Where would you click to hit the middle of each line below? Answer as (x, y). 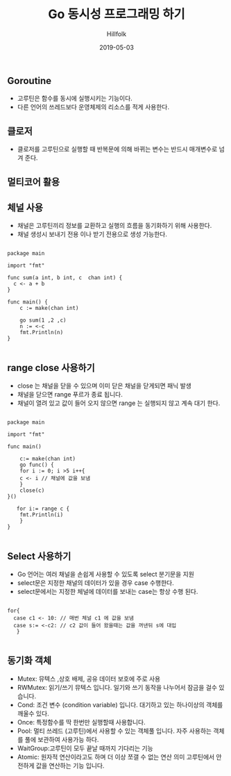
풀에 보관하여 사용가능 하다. (62, 739)
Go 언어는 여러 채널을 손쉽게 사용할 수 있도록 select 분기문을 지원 (105, 574)
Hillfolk (117, 34)
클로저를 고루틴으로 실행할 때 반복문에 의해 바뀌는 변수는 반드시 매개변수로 (117, 149)
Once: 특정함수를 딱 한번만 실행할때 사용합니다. (81, 722)
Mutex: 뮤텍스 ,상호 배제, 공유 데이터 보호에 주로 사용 (89, 679)
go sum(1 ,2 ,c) (43, 320)
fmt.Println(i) (42, 515)
